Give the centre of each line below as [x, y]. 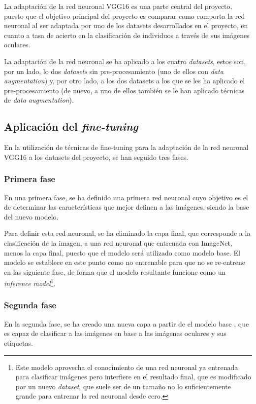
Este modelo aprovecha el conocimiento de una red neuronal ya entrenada [127, 367]
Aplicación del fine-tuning [71, 127]
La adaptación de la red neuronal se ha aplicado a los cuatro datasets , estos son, [125, 61]
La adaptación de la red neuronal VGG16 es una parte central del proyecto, [118, 6]
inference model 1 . [30, 282]
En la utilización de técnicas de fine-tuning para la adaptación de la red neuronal [126, 147]
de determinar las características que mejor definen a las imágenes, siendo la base [127, 207]
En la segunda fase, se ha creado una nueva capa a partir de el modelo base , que [127, 323]
